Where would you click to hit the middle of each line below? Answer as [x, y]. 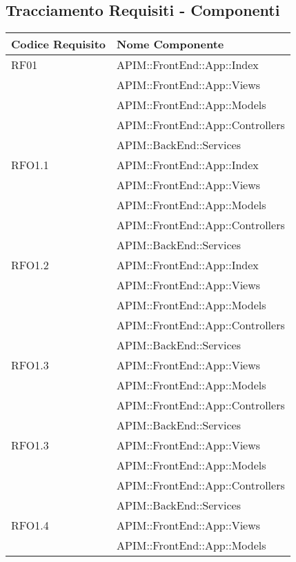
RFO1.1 [30, 165]
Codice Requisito [59, 44]
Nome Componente [170, 44]
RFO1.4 [30, 525]
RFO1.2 [30, 265]
